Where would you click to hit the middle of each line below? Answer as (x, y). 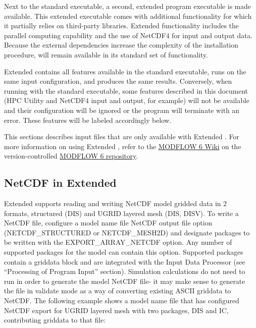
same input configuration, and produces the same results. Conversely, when (118, 81)
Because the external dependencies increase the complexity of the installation (121, 45)
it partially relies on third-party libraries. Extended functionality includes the (122, 26)
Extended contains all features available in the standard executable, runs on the (125, 71)
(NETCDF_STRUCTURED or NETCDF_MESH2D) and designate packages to (127, 232)
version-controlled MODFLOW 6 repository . (71, 156)
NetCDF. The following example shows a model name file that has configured (122, 301)
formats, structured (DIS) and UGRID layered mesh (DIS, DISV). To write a (121, 213)
